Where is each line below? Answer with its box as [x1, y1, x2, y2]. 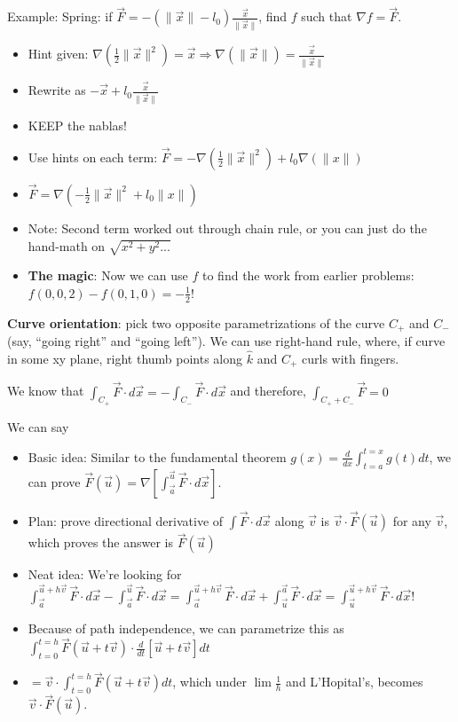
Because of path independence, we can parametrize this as [28, 618, 344, 637]
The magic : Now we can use [28, 266, 188, 285]
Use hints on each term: [28, 147, 158, 166]
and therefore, [230, 381, 306, 400]
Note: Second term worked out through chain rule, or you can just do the [28, 218, 427, 237]
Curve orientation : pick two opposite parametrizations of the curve [7, 313, 385, 332]
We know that [7, 381, 84, 400]
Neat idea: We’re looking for [28, 565, 182, 584]
